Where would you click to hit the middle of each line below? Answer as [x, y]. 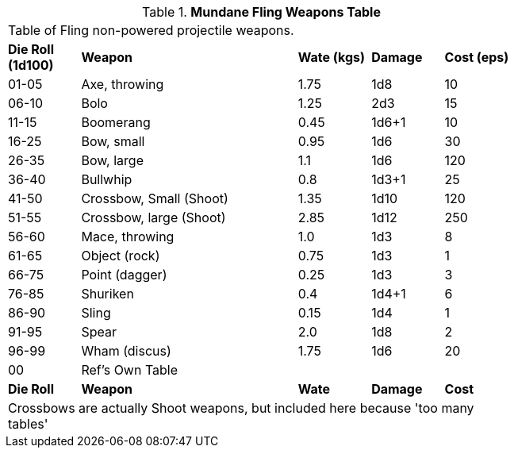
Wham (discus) [126, 351]
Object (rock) [121, 256]
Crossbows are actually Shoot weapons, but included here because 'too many [241, 408]
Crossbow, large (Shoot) [153, 217]
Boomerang [116, 122]
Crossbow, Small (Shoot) [155, 198]
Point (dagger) [124, 275]
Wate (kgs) [332, 57]
